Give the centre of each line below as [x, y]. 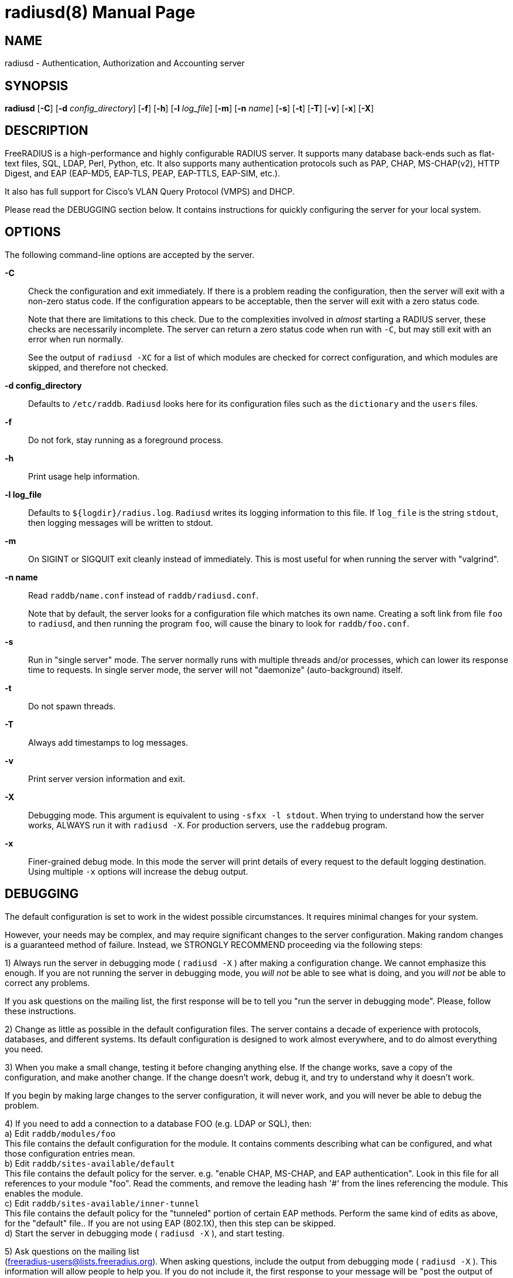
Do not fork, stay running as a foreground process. [126, 440]
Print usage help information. [84, 476]
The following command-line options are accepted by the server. [130, 254]
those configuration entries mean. [70, 1153]
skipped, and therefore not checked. [98, 367]
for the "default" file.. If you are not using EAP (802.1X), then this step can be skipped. [170, 1223]
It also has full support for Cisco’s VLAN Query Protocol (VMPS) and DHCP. [150, 191]
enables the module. [44, 1193]
